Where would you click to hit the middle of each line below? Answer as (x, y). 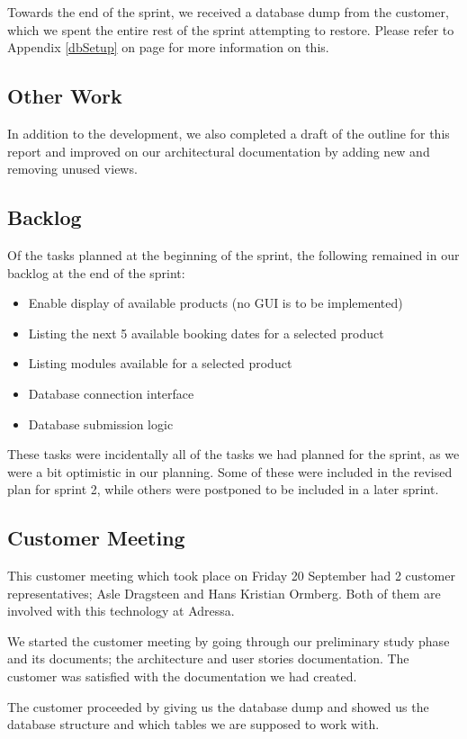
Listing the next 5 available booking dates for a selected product (206, 333)
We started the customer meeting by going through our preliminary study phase (229, 640)
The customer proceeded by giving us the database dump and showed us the (218, 706)
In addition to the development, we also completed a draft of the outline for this (229, 133)
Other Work (65, 96)
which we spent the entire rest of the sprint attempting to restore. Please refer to (231, 29)
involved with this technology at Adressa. (121, 611)
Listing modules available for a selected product (160, 363)
